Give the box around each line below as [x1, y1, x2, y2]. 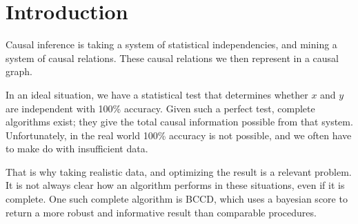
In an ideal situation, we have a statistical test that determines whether [6, 87, 308, 101]
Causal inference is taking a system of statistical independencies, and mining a [6, 37, 337, 52]
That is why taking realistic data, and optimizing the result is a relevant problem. [6, 164, 352, 179]
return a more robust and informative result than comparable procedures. [6, 205, 317, 219]
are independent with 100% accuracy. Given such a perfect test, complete [6, 101, 315, 115]
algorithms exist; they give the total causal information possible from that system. [6, 114, 353, 129]
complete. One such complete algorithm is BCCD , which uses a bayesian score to [6, 192, 348, 206]
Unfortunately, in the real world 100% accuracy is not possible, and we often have [6, 128, 352, 142]
